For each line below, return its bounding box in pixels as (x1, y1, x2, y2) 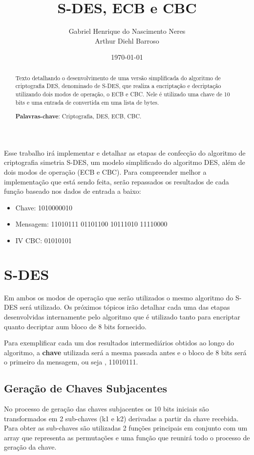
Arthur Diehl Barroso (95, 35, 159, 45)
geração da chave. (4, 442, 57, 452)
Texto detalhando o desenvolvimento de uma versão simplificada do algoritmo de (15, 73, 221, 82)
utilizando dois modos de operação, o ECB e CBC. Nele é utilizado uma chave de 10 (15, 90, 230, 98)
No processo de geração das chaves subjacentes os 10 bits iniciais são (4, 404, 209, 414)
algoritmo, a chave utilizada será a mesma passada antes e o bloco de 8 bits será (4, 347, 247, 357)
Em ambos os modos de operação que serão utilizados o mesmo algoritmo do (4, 292, 233, 302)
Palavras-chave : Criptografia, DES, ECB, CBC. (15, 112, 142, 121)
